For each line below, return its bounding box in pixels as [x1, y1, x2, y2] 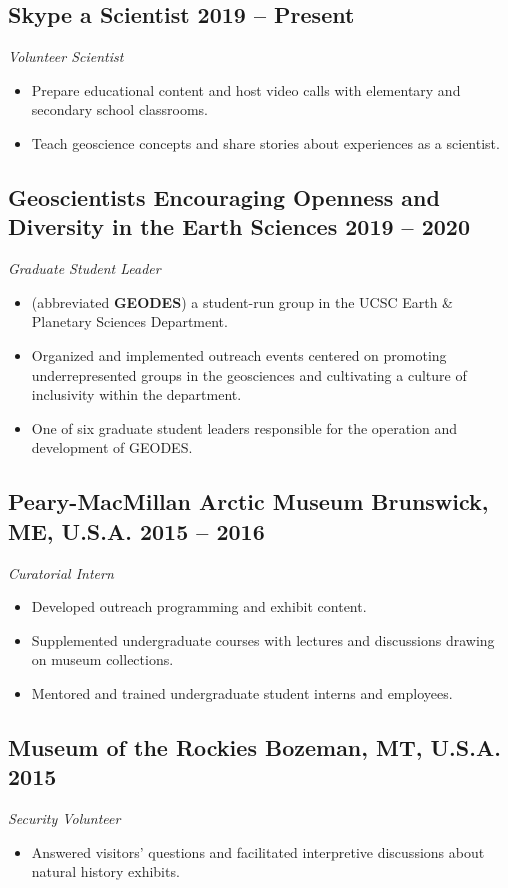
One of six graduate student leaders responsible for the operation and [31, 417, 458, 438]
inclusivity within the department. [31, 384, 242, 405]
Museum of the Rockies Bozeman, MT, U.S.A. [8, 731, 501, 762]
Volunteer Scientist [8, 46, 124, 67]
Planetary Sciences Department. [31, 311, 228, 332]
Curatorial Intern [8, 562, 114, 583]
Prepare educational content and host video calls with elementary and [31, 79, 461, 100]
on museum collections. [31, 649, 174, 670]
